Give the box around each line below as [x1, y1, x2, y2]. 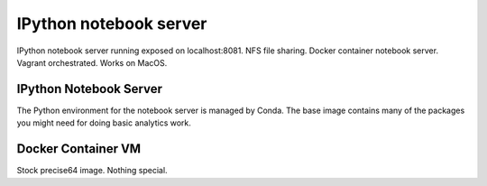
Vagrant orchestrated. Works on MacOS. [16, 57, 168, 68]
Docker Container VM [16, 141, 142, 157]
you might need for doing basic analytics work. [16, 117, 191, 128]
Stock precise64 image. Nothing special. [16, 165, 168, 176]
